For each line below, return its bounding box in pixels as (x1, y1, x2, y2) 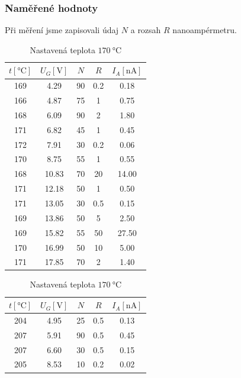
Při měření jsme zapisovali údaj (5, 24, 119, 36)
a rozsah (130, 24, 161, 36)
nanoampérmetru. (172, 24, 237, 36)
